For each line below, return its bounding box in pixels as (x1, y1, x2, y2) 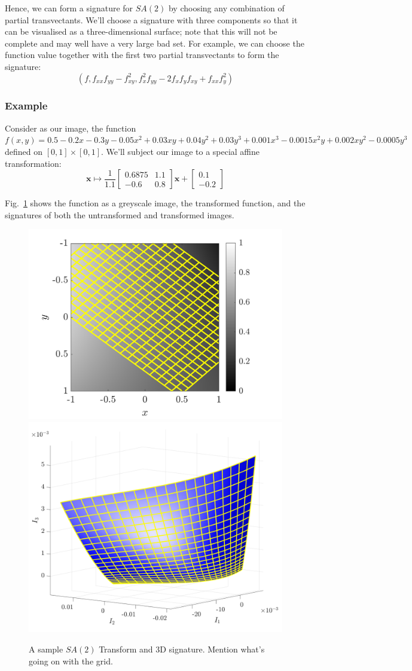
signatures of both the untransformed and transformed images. (5, 208, 234, 221)
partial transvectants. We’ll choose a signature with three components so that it (5, 13, 298, 26)
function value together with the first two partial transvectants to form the (5, 48, 279, 61)
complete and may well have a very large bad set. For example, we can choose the (5, 36, 304, 49)
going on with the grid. (29, 654, 113, 667)
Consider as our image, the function (5, 121, 136, 134)
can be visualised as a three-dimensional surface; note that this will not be (5, 25, 277, 38)
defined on (5, 145, 43, 157)
